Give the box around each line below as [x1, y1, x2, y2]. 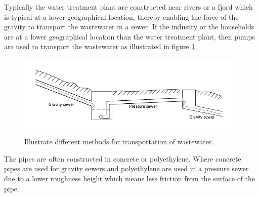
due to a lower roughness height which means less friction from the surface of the [4, 173, 255, 184]
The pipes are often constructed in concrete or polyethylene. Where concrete [4, 153, 241, 164]
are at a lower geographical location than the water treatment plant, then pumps [4, 31, 255, 42]
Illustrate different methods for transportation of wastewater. [24, 136, 214, 147]
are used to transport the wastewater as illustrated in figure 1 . [4, 41, 197, 52]
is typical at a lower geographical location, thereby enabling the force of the [4, 11, 239, 22]
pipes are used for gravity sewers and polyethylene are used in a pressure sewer [4, 163, 249, 174]
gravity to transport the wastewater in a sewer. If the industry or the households [4, 21, 254, 32]
